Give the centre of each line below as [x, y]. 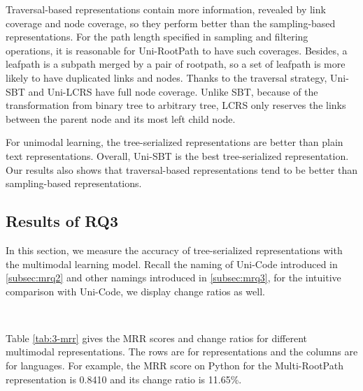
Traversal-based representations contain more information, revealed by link [166, 9]
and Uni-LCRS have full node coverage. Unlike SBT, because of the [173, 91]
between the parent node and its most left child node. [121, 118]
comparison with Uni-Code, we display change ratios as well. [135, 291]
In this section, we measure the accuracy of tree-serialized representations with [174, 250]
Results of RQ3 [62, 221]
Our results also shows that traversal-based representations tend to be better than [182, 169]
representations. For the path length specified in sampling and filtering [157, 37]
